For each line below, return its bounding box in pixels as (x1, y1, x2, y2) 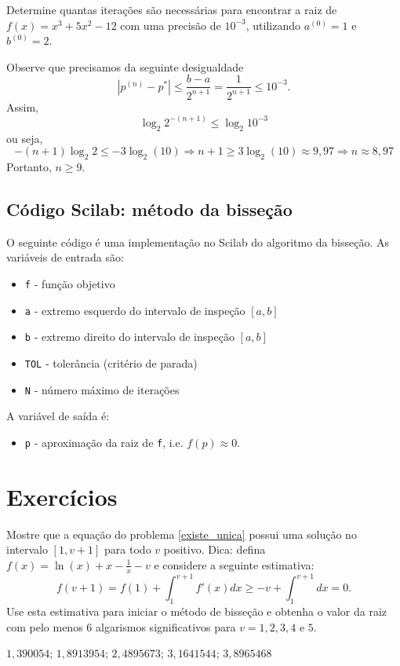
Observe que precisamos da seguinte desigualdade (6, 58, 244, 75)
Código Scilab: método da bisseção (6, 196, 293, 221)
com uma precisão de (120, 16, 221, 33)
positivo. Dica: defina (163, 541, 266, 558)
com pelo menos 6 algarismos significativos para (6, 618, 236, 635)
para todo (104, 541, 151, 558)
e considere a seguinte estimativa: (154, 556, 315, 573)
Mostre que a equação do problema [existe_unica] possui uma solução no (6, 525, 357, 542)
